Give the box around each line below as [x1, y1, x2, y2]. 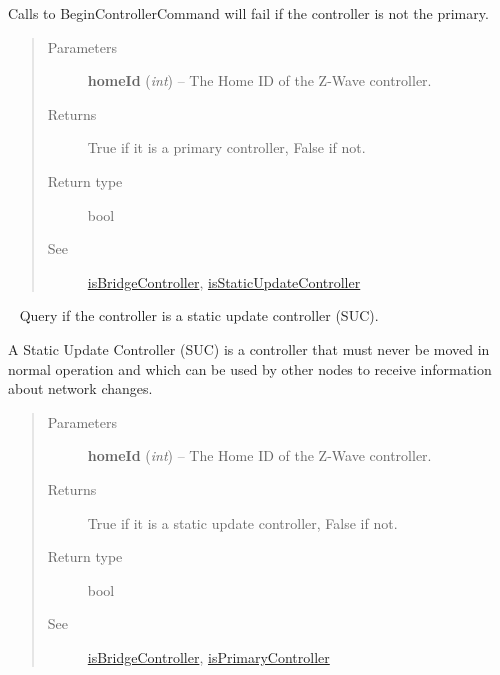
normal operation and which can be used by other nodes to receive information [8, 358, 492, 379]
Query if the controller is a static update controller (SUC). [19, 305, 379, 326]
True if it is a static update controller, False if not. [87, 512, 398, 533]
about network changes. [8, 378, 153, 399]
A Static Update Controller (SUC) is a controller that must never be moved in [8, 338, 490, 359]
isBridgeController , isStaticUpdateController [87, 271, 361, 292]
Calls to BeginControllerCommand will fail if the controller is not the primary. [8, 3, 489, 23]
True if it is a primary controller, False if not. [87, 137, 366, 158]
